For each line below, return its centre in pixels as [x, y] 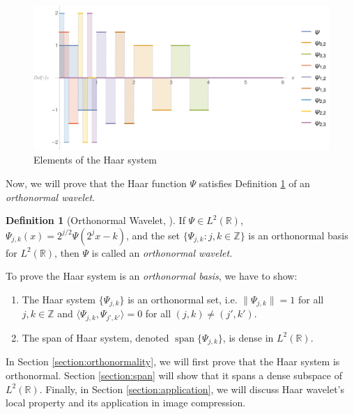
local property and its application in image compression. [126, 403]
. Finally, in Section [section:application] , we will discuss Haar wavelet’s [192, 389]
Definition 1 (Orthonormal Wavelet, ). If [95, 220]
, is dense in [248, 337]
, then [67, 252]
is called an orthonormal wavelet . [162, 252]
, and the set [153, 235]
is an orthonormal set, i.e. [183, 300]
